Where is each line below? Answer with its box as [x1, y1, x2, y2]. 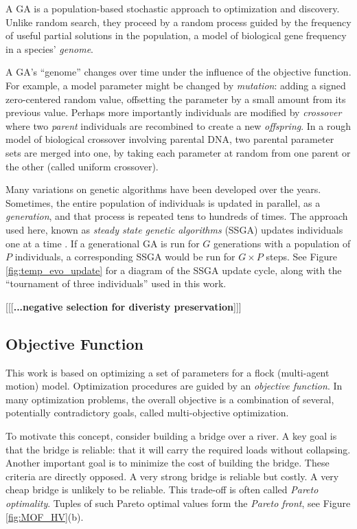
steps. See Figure [266, 249, 337, 264]
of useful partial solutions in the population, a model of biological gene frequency [5, 28, 347, 43]
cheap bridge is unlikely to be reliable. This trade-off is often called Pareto [5, 482, 319, 497]
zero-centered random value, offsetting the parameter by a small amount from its [5, 91, 346, 106]
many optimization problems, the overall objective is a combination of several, [5, 392, 334, 406]
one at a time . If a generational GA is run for [5, 236, 200, 250]
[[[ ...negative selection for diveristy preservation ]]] [5, 299, 242, 313]
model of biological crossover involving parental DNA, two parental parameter [5, 132, 334, 146]
